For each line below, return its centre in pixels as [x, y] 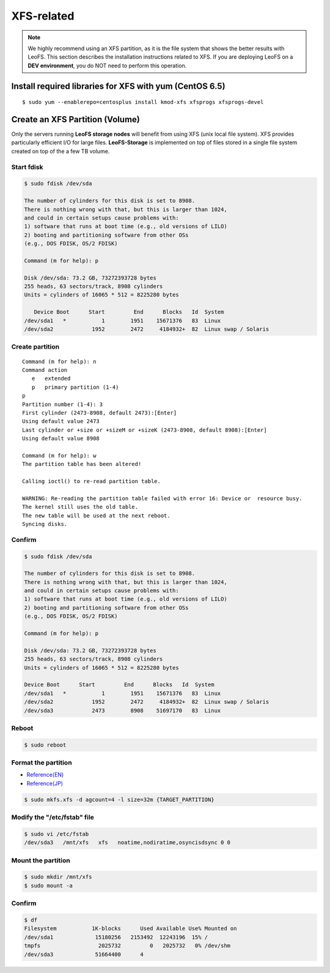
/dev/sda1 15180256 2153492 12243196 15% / [116, 937]
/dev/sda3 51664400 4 [84, 954]
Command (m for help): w [59, 455]
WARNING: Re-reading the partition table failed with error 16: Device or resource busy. [162, 498]
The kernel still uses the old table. [80, 507]
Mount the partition [41, 860]
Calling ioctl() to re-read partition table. [92, 481]
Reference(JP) [45, 783]
